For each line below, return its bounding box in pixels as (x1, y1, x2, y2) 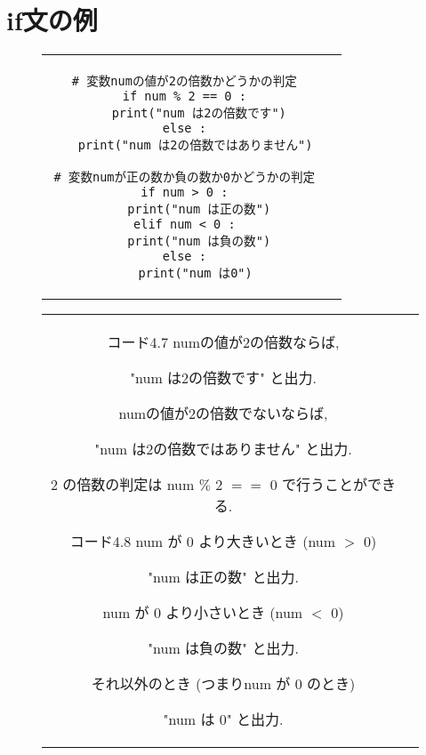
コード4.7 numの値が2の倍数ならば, (107, 332, 340, 353)
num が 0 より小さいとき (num (102, 602, 303, 623)
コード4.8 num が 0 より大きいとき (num (69, 531, 336, 552)
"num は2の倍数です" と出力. (130, 367, 317, 389)
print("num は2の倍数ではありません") (77, 138, 313, 153)
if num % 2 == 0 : (122, 89, 246, 104)
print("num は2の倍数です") (111, 106, 286, 121)
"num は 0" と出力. (163, 709, 284, 730)
